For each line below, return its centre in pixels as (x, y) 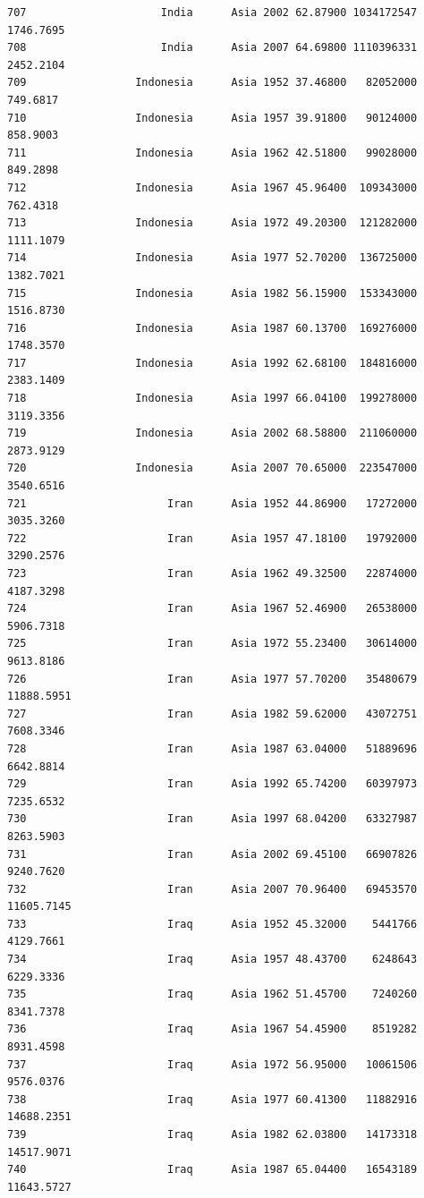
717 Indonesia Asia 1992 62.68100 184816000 (212, 363)
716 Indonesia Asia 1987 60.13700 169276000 (212, 328)
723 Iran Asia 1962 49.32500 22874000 (212, 574)
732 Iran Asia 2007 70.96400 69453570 (212, 889)
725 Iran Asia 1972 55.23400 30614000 (212, 644)
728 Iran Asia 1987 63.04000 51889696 (212, 748)
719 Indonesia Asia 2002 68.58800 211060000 (212, 433)
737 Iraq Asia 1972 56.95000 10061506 (212, 1064)
